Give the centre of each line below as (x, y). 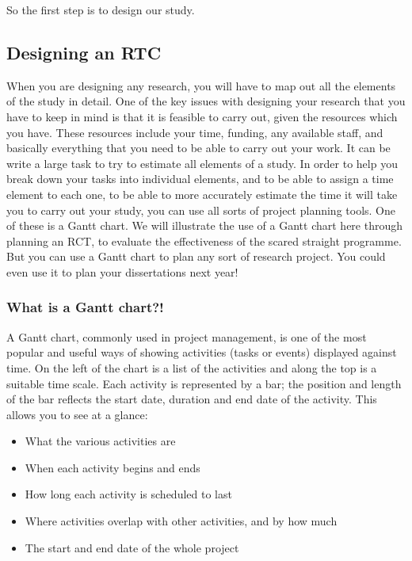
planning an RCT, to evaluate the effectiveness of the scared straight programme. (204, 240)
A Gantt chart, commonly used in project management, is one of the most (187, 336)
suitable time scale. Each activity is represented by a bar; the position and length (204, 383)
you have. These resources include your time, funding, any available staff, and (195, 132)
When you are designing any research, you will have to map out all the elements (201, 85)
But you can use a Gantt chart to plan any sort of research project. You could (196, 256)
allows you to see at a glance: (77, 414)
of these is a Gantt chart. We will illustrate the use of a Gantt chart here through (205, 225)
